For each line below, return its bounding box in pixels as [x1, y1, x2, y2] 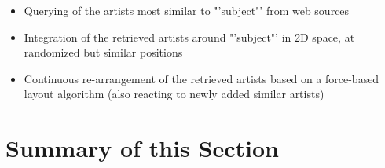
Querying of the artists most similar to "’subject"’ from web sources [24, 2, 350, 18]
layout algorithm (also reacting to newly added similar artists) [24, 86, 324, 102]
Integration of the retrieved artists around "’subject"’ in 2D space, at [24, 28, 355, 45]
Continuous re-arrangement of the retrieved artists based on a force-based [24, 70, 379, 86]
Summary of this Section [5, 132, 279, 164]
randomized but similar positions [24, 44, 183, 60]
